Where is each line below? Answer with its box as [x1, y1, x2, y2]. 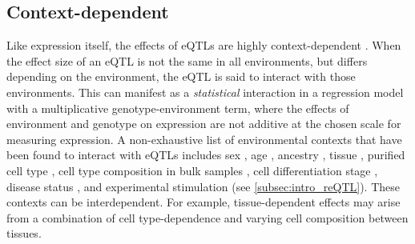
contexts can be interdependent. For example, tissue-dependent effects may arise [6, 194, 401, 210]
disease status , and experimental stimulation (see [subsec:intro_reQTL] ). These [6, 178, 400, 194]
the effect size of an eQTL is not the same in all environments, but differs [6, 52, 368, 69]
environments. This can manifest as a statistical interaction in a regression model [6, 83, 404, 100]
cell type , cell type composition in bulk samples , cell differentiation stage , [6, 162, 378, 178]
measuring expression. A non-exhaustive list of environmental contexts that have [6, 130, 402, 147]
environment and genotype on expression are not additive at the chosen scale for [6, 115, 401, 132]
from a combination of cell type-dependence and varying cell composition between [6, 209, 409, 226]
